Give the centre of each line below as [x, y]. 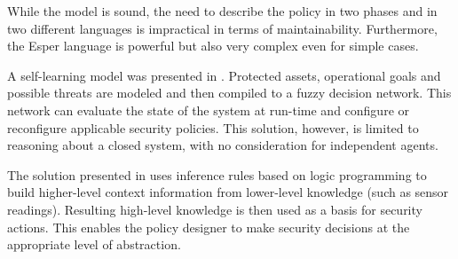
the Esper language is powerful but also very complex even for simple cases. [213, 46]
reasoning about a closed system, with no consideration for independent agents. [223, 145]
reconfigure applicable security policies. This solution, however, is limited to [213, 127]
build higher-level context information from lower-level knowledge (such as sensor [228, 192]
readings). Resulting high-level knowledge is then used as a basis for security [215, 209]
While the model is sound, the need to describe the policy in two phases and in [222, 11]
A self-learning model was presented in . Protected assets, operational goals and [224, 75]
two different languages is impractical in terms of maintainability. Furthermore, [222, 28]
